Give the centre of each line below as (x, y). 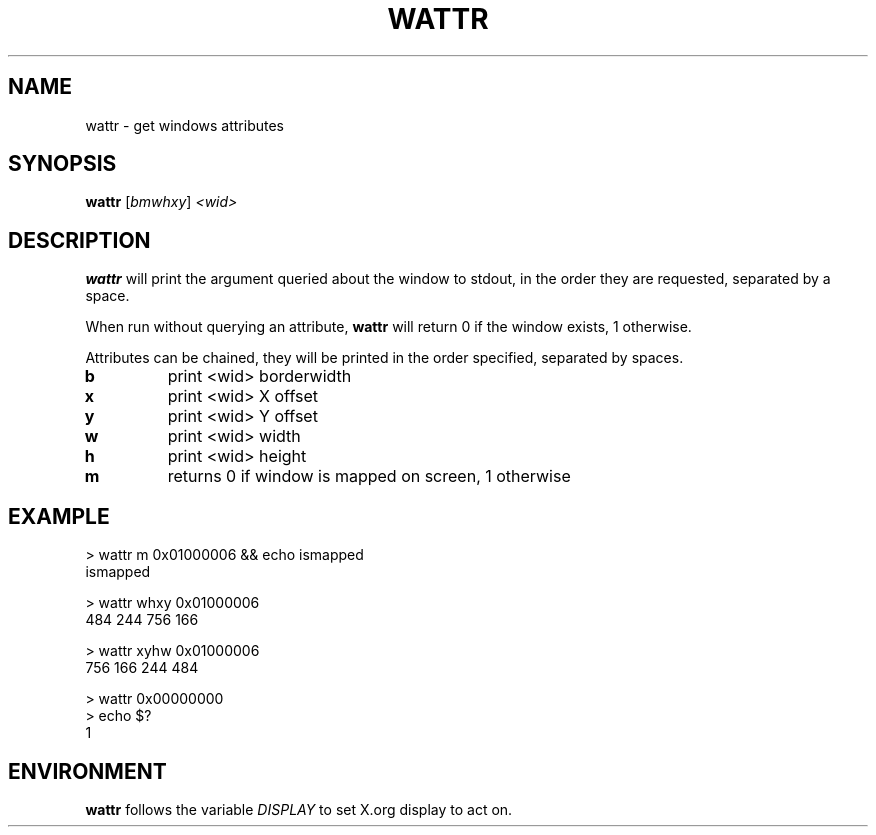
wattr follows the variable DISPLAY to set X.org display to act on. (299, 809)
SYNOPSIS (62, 164)
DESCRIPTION (79, 240)
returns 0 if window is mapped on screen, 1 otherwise (369, 476)
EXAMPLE (59, 516)
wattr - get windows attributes (185, 125)
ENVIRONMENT (87, 771)
